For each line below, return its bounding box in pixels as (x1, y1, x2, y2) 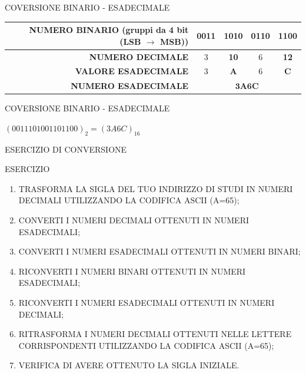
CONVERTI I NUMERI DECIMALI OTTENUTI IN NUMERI (18, 214, 250, 226)
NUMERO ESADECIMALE (71, 80, 189, 92)
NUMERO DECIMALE (89, 50, 189, 62)
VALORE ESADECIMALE (75, 65, 189, 77)
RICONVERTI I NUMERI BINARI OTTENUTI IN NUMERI (18, 265, 246, 277)
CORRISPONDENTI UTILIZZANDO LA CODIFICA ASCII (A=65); (18, 339, 274, 351)
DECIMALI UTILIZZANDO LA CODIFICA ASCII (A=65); (18, 194, 240, 206)
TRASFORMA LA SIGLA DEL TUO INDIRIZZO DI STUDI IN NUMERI (18, 182, 293, 194)
